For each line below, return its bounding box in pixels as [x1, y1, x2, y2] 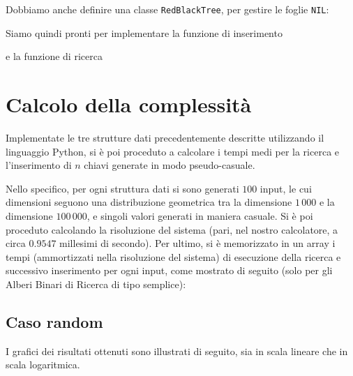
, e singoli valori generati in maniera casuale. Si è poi [87, 208, 313, 223]
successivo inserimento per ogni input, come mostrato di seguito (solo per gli [6, 263, 333, 278]
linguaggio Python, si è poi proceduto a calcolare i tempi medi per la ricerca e [6, 144, 340, 158]
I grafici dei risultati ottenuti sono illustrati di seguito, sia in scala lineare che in [6, 343, 348, 358]
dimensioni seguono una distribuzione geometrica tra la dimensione [6, 195, 292, 209]
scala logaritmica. [6, 357, 80, 372]
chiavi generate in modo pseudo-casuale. [84, 158, 255, 172]
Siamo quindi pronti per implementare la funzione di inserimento [6, 25, 283, 40]
